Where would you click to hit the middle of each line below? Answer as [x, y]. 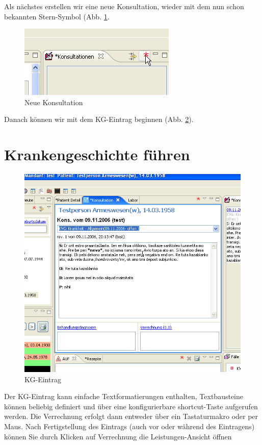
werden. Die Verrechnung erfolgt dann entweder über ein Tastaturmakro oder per [131, 416]
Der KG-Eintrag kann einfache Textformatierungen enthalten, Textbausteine [124, 396]
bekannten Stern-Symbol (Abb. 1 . [57, 16]
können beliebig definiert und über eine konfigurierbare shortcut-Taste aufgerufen [131, 406]
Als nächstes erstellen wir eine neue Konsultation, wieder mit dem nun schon [124, 6]
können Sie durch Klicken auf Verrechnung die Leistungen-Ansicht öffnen [118, 436]
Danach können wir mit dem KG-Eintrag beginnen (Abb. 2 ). [99, 119]
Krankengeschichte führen [97, 154]
